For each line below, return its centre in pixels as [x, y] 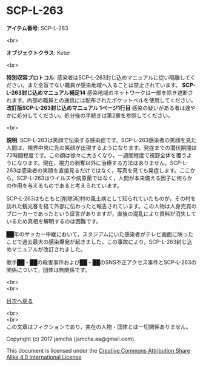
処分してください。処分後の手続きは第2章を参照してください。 [95, 115]
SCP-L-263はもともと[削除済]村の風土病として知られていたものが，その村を [101, 198]
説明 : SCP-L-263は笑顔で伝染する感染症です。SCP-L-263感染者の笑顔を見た [101, 140]
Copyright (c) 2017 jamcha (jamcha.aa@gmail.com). [71, 339]
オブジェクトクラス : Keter [38, 53]
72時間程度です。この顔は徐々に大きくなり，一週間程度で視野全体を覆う [97, 155]
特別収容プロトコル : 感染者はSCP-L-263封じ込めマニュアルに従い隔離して [98, 77]
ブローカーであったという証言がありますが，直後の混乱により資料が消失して [101, 214]
